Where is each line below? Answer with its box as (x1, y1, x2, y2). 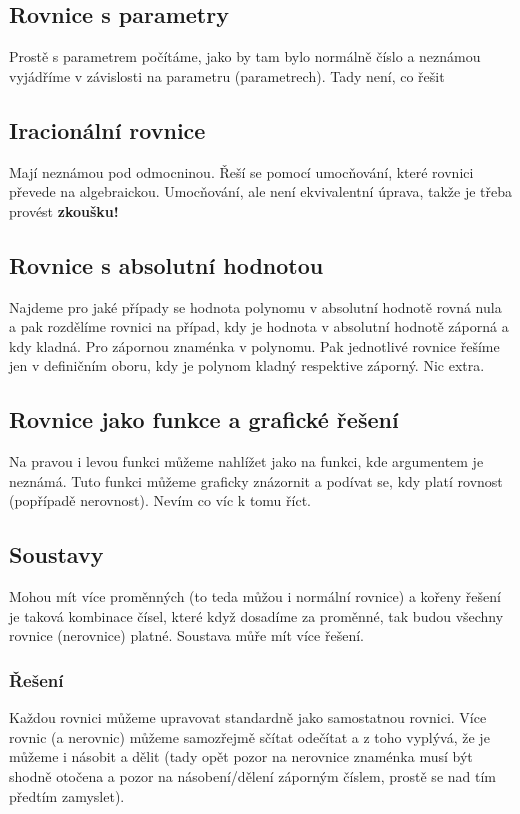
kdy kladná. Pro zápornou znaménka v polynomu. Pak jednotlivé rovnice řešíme (9, 335, 500, 356)
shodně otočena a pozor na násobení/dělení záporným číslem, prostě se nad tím (9, 765, 496, 786)
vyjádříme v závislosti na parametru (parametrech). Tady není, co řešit (9, 65, 445, 86)
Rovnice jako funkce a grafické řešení (9, 404, 399, 435)
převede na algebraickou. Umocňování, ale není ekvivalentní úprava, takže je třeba (9, 181, 512, 202)
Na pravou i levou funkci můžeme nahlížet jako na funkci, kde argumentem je (9, 451, 484, 472)
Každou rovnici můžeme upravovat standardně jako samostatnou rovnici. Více (9, 707, 487, 728)
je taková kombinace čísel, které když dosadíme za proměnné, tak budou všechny (9, 605, 504, 626)
